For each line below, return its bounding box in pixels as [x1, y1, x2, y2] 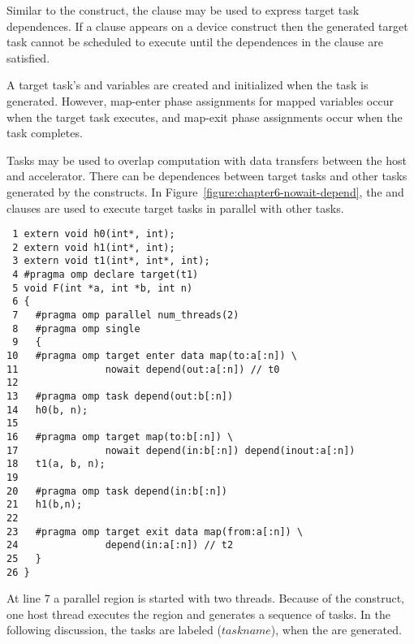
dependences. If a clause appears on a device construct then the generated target [6, 17, 408, 34]
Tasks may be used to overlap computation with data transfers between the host [6, 151, 407, 168]
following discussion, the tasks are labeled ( [6, 621, 222, 638]
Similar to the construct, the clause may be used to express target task [6, 2, 360, 18]
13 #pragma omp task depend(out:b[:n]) [6, 391, 234, 402]
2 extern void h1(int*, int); [12, 241, 175, 253]
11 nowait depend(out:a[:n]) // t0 [6, 363, 280, 375]
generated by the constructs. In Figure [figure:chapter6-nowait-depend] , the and [6, 183, 404, 200]
